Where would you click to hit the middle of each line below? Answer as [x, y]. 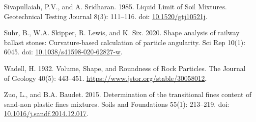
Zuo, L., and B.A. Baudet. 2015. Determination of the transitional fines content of [128, 94]
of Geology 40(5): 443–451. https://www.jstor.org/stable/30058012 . [105, 78]
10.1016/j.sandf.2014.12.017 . [46, 113]
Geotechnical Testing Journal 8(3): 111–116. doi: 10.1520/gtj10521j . [106, 16]
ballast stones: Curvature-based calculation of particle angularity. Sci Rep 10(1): [125, 42]
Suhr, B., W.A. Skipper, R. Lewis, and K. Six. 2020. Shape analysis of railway [122, 33]
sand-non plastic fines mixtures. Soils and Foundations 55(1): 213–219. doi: [117, 104]
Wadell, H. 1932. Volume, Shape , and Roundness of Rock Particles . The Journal [125, 68]
